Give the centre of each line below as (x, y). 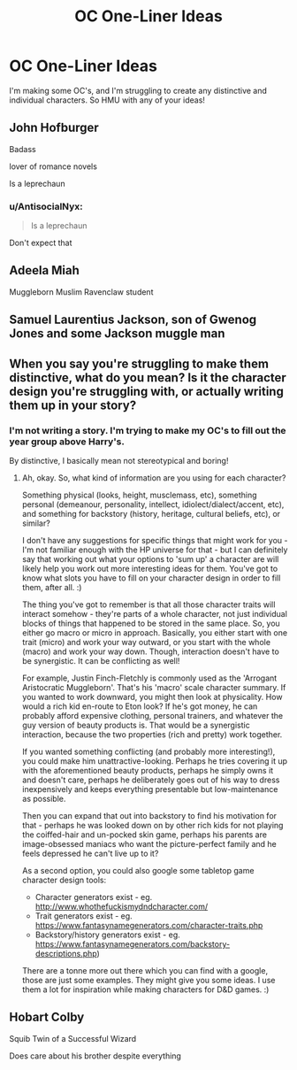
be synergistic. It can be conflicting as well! (101, 660)
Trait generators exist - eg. (84, 916)
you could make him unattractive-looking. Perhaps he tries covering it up (155, 761)
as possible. (44, 798)
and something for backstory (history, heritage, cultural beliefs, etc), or (151, 513)
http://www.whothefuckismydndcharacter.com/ (122, 906)
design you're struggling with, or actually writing (147, 391)
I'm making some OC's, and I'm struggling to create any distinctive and (138, 90)
